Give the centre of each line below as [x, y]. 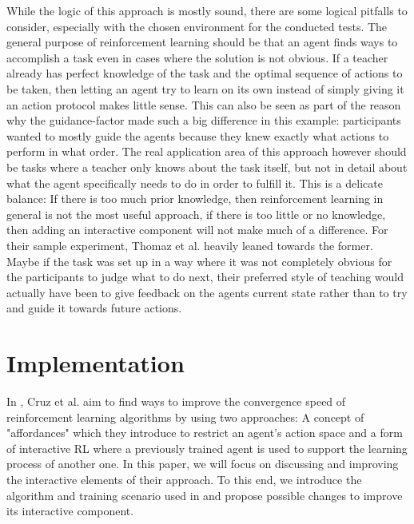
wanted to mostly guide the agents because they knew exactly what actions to [198, 135]
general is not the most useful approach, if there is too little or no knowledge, [196, 214]
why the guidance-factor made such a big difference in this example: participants [204, 120]
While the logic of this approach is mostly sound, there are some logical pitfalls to [207, 10]
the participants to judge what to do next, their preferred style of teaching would [205, 277]
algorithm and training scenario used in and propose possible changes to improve [205, 495]
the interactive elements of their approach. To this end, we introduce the [184, 479]
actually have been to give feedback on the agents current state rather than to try [207, 292]
